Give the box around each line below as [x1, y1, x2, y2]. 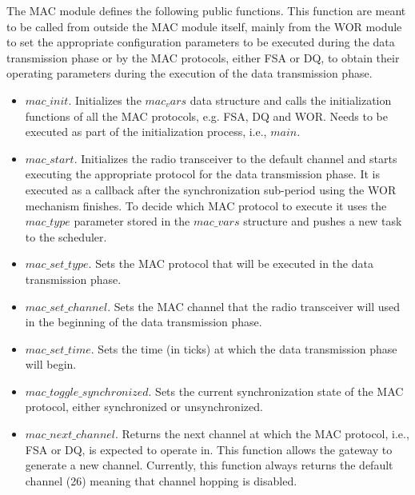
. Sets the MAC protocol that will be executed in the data [88, 255, 373, 272]
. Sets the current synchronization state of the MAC [148, 382, 404, 399]
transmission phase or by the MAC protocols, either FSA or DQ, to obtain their [6, 49, 400, 66]
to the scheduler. [25, 228, 107, 245]
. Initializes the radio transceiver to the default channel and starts [74, 150, 397, 166]
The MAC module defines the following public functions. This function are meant [6, 2, 406, 18]
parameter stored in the [74, 213, 190, 230]
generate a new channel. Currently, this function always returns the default [25, 457, 393, 473]
